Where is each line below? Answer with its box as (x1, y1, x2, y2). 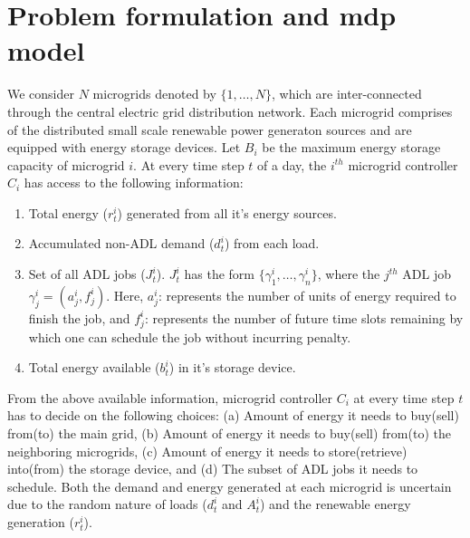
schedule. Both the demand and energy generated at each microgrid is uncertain (7, 476, 452, 495)
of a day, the (257, 155, 327, 174)
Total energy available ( (28, 358, 160, 377)
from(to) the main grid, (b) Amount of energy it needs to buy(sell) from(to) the (7, 423, 451, 442)
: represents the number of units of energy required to (158, 285, 456, 304)
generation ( (7, 512, 74, 531)
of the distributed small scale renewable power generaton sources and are (7, 120, 412, 139)
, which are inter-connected (271, 84, 422, 103)
